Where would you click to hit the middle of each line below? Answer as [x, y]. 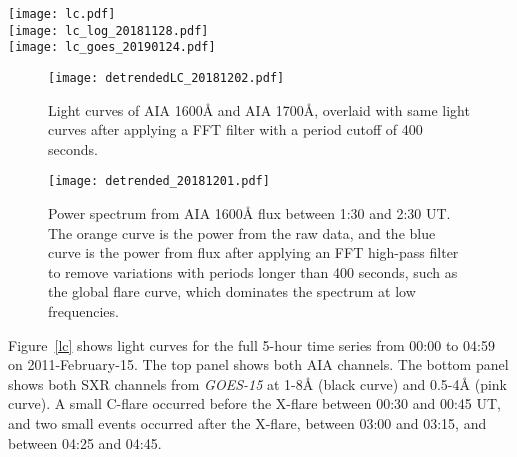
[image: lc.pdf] [62, 14]
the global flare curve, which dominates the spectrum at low [232, 291]
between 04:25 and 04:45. [85, 442]
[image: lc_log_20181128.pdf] [108, 30]
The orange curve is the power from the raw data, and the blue [242, 232]
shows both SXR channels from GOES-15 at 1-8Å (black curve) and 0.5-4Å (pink [257, 383]
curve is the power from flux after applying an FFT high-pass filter [253, 252]
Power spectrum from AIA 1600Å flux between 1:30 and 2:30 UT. [249, 213]
